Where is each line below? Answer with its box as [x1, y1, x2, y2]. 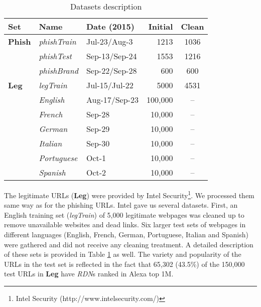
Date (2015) [86, 21, 135, 32]
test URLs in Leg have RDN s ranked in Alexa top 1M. [4, 268, 174, 279]
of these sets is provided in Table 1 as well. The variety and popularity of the [4, 249, 241, 259]
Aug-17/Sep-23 [86, 94, 139, 105]
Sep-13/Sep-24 [86, 50, 137, 62]
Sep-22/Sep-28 [86, 65, 137, 76]
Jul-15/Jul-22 [86, 79, 134, 91]
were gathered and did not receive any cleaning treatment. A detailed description [4, 239, 253, 249]
